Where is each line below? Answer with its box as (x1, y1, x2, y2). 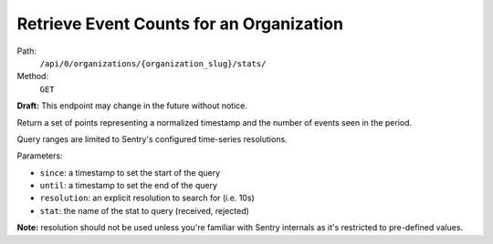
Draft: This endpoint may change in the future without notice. (16, 100, 248, 111)
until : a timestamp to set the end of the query (39, 180, 218, 191)
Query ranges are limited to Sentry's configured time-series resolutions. (16, 133, 288, 145)
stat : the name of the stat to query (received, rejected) (39, 205, 250, 216)
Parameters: (16, 150, 63, 161)
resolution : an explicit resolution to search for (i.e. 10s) (39, 192, 255, 204)
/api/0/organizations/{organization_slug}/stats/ (39, 58, 267, 68)
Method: (16, 71, 49, 82)
